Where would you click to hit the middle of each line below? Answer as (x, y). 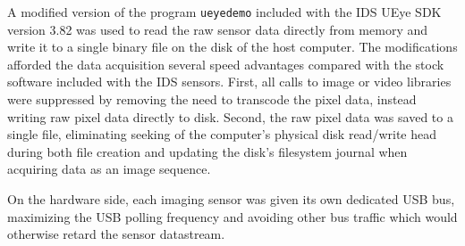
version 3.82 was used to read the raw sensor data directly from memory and (218, 29)
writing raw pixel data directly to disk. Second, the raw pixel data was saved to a (230, 116)
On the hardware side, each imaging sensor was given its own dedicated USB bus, (231, 199)
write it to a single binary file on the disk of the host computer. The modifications (232, 47)
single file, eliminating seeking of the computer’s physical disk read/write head (222, 134)
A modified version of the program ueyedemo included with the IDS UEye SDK (224, 12)
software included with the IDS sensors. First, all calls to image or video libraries (229, 82)
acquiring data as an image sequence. (109, 169)
